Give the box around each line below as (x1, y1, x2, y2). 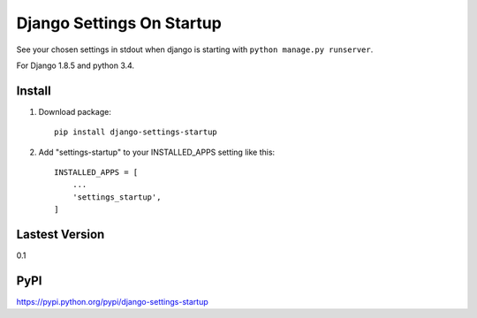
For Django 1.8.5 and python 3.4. (16, 60, 135, 71)
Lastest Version (16, 227, 105, 242)
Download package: (38, 106, 112, 117)
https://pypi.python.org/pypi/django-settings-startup (16, 297, 208, 307)
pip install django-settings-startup (54, 127, 218, 137)
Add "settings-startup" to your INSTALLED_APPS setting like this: (38, 147, 276, 157)
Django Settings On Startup (16, 13, 223, 33)
